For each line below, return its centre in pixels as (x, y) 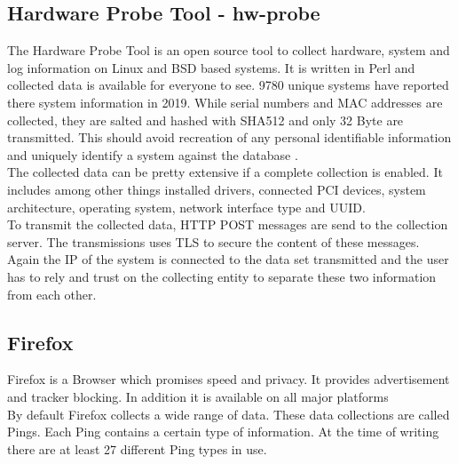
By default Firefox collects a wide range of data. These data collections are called (229, 414)
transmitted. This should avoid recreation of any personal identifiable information (229, 137)
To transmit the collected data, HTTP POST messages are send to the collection (228, 224)
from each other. (52, 294)
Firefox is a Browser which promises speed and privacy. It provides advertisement (229, 379)
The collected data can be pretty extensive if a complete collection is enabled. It (225, 172)
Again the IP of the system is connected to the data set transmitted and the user (228, 259)
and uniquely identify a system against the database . (153, 154)
